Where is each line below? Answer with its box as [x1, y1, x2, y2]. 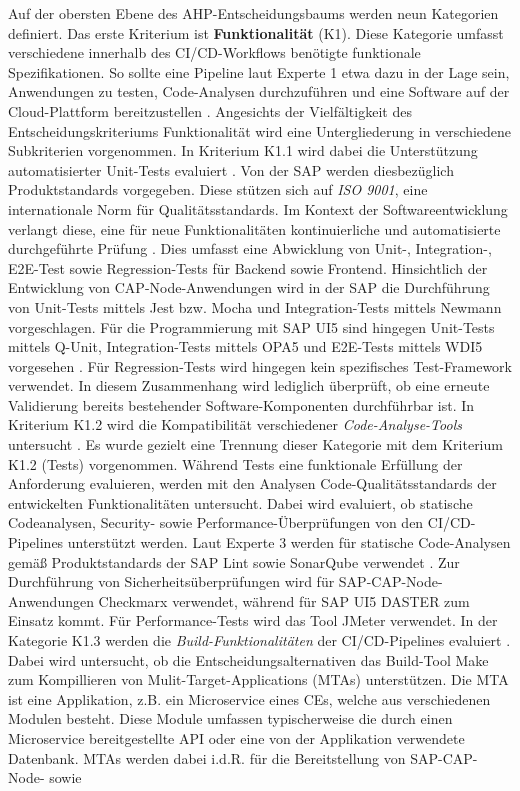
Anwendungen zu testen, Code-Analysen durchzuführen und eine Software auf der [8, 81, 510, 102]
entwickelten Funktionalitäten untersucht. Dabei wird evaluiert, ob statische [8, 492, 473, 513]
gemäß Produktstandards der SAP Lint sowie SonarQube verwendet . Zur [8, 551, 460, 572]
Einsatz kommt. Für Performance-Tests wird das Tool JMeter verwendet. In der [8, 610, 498, 631]
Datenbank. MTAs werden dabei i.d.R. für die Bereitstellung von [8, 747, 406, 768]
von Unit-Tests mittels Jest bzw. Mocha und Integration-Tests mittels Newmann [8, 296, 502, 317]
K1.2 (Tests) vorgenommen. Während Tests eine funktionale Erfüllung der [8, 453, 463, 474]
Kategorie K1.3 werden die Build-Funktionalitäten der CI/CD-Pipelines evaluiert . [8, 630, 511, 650]
